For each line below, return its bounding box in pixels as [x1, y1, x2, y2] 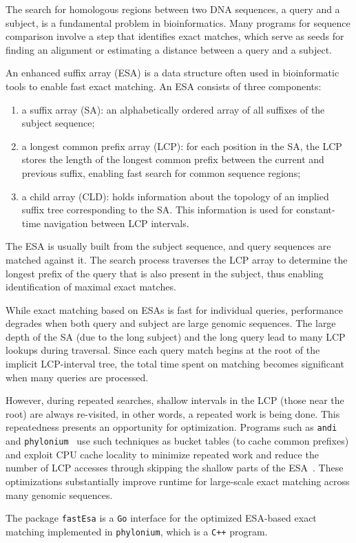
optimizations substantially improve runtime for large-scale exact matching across [6, 473, 350, 488]
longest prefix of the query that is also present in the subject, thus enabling [6, 266, 324, 280]
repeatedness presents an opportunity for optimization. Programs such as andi [6, 420, 337, 434]
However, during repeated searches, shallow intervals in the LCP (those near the [6, 393, 344, 407]
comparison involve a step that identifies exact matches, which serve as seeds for [6, 29, 344, 43]
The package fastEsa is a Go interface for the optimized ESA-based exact [6, 511, 317, 525]
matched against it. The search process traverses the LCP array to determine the [6, 252, 348, 266]
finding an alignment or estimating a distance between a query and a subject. [6, 42, 332, 56]
